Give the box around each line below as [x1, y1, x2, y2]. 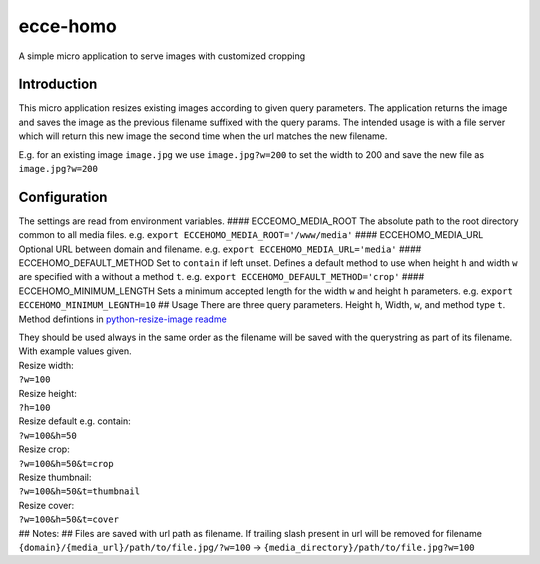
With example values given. [18, 345, 132, 357]
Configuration [18, 188, 108, 205]
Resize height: [18, 387, 77, 399]
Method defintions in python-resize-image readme [18, 313, 227, 325]
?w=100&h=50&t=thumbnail [18, 486, 140, 497]
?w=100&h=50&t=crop [18, 458, 114, 469]
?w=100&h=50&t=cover [18, 514, 120, 525]
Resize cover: [18, 499, 75, 511]
